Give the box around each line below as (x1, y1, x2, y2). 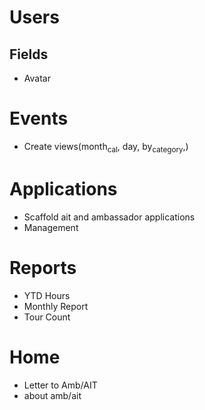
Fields (9, 46, 49, 63)
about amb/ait (23, 389, 82, 401)
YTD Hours (23, 289, 71, 301)
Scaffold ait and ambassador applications (23, 211, 196, 223)
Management (23, 221, 79, 233)
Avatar (23, 72, 51, 84)
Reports (9, 256, 77, 279)
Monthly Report (23, 300, 89, 312)
